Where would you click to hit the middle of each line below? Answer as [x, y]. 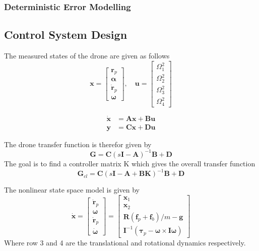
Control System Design [66, 35]
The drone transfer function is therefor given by [78, 144]
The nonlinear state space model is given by [72, 190]
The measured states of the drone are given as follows [87, 56]
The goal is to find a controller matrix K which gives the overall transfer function [130, 163]
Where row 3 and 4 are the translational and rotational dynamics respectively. [125, 243]
